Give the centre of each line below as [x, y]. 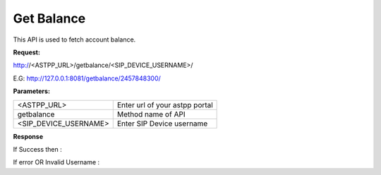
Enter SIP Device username [162, 123]
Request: [26, 52]
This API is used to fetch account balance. [74, 40]
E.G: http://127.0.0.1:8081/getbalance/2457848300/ [87, 78]
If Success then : [38, 149]
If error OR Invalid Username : [56, 162]
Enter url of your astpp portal [165, 104]
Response [28, 136]
